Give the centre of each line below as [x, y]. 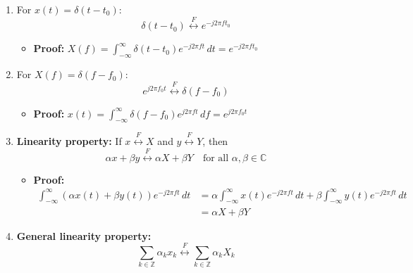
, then [215, 141]
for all [216, 158]
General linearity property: [84, 235]
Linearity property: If [69, 141]
